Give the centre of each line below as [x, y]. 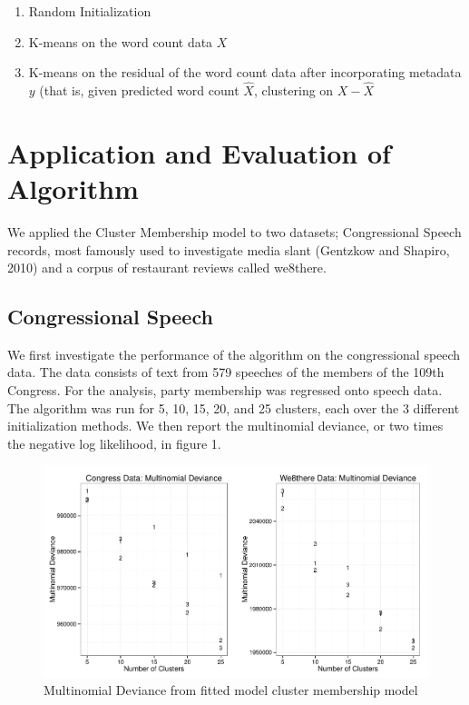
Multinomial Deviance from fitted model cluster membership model [231, 690]
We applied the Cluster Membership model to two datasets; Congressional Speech [234, 231]
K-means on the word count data [121, 41]
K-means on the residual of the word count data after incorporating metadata [245, 72]
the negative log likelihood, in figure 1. [114, 443]
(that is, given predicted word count [139, 90]
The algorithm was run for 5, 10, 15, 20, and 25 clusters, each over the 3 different [234, 407]
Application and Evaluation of [199, 152]
